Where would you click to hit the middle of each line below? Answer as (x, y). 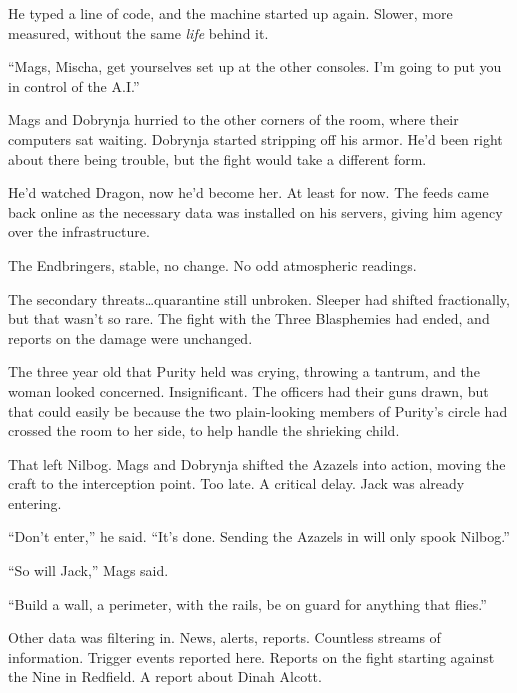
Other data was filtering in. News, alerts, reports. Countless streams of (224, 637)
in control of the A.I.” (74, 85)
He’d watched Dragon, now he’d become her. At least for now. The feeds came (248, 192)
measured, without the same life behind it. (138, 32)
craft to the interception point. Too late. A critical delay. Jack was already (236, 483)
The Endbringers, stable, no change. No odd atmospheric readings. (212, 264)
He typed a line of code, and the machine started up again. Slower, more (230, 13)
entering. (35, 502)
